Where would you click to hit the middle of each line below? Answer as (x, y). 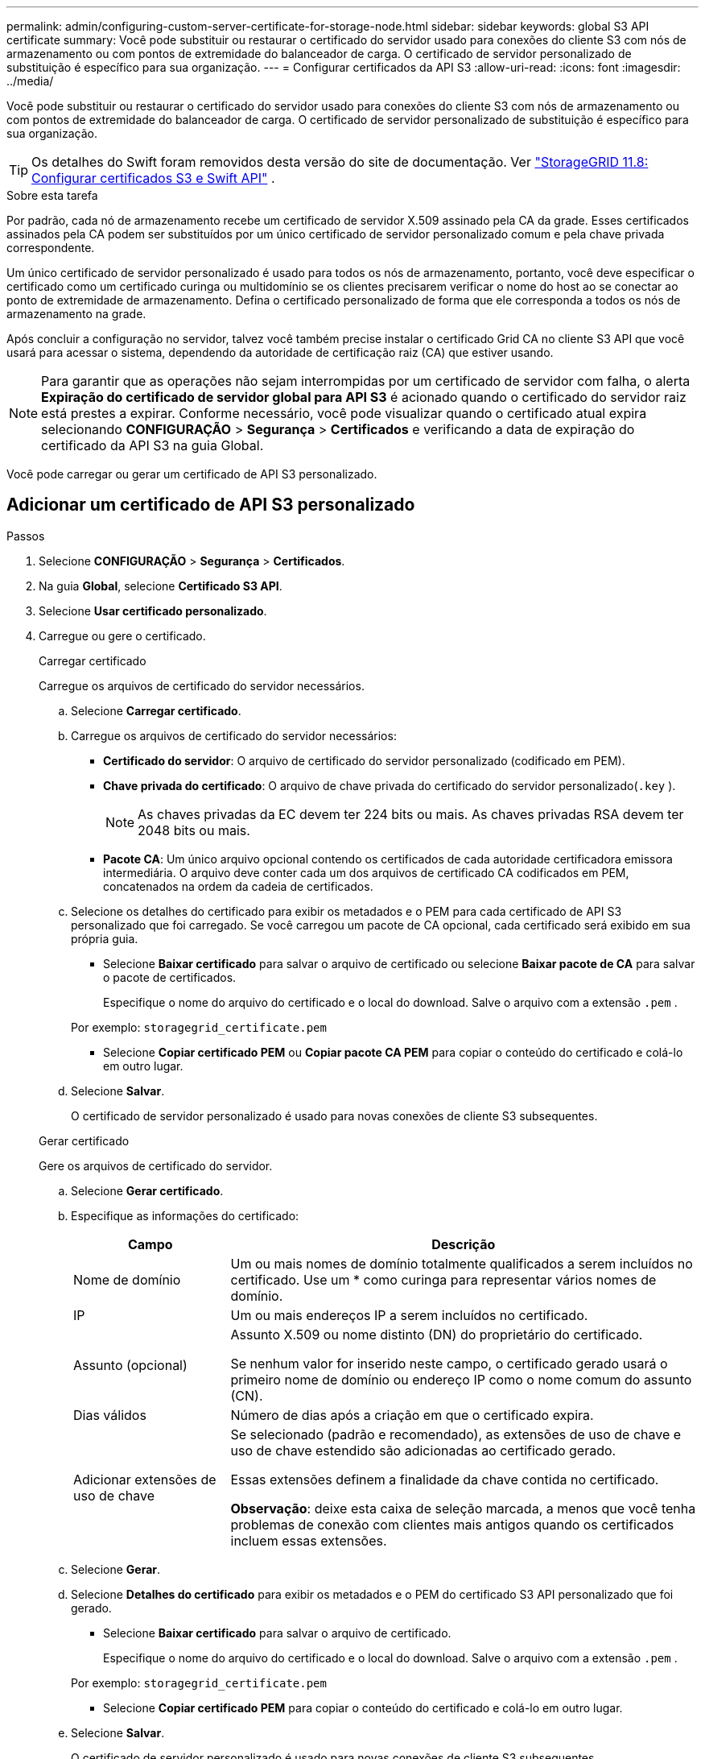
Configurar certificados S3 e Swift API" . (153, 178)
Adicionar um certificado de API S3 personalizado (211, 505)
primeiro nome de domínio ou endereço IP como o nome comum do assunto (461, 1379)
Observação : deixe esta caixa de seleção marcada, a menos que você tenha (463, 1508)
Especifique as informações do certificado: (185, 1215)
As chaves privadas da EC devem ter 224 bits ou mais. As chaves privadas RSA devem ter (411, 814)
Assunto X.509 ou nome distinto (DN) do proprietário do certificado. (437, 1334)
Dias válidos (110, 1415)
